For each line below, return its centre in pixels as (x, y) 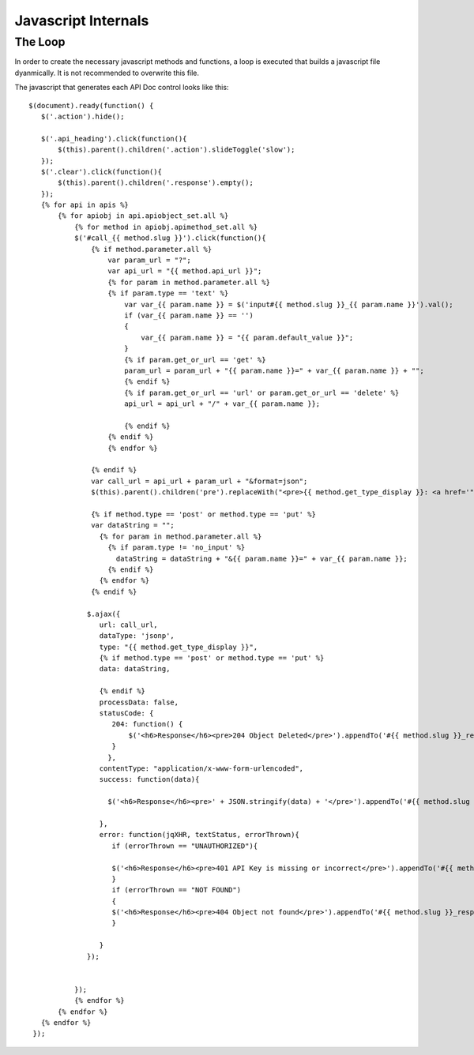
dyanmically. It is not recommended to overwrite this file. (107, 73)
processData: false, (139, 702)
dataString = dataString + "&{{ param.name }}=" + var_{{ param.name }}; (262, 558)
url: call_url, (128, 625)
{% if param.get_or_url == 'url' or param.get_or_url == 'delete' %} (261, 392)
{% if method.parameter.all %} (152, 249)
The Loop (40, 42)
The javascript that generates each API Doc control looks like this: (122, 88)
